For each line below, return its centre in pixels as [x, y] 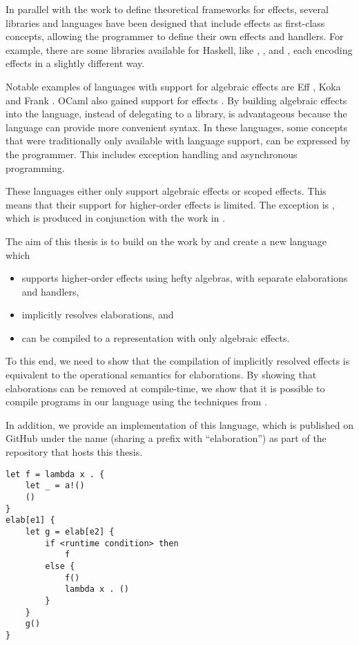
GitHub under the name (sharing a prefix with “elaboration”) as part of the [166, 438]
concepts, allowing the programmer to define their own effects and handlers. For [175, 36]
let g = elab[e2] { [70, 531]
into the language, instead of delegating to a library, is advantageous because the [176, 114]
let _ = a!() [55, 486]
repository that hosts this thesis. [74, 452]
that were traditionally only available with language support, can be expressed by [178, 141]
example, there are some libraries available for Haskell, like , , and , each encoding [179, 49]
